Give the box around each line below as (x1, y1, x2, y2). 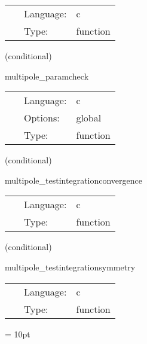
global (76, 111, 102, 125)
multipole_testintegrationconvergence (5, 173, 142, 186)
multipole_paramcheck (5, 69, 89, 82)
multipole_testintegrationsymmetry (5, 260, 136, 273)
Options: (24, 111, 60, 125)
